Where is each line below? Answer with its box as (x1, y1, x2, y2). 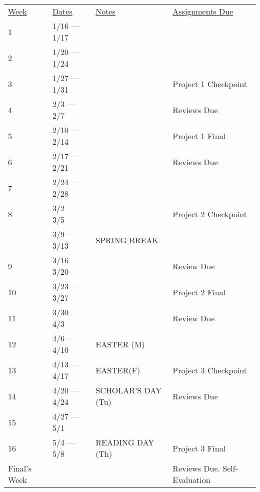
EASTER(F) (95, 364, 140, 376)
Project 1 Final (172, 130, 226, 142)
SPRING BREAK (95, 234, 158, 246)
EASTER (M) (95, 338, 145, 350)
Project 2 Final (172, 286, 226, 298)
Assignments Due (172, 6, 233, 17)
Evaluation (172, 474, 210, 485)
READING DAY (95, 436, 154, 448)
